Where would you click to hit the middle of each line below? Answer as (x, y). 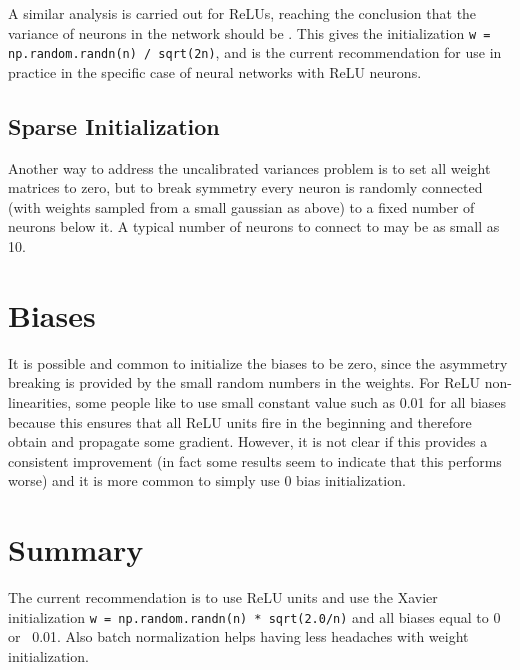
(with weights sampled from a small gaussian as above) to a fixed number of (241, 206)
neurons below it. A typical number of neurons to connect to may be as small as (254, 226)
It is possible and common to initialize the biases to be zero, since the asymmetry (258, 362)
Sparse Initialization (114, 125)
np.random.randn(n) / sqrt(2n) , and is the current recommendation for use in (255, 52)
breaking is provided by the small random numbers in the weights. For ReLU (244, 382)
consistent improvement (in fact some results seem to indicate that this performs (255, 460)
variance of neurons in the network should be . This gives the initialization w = (249, 32)
